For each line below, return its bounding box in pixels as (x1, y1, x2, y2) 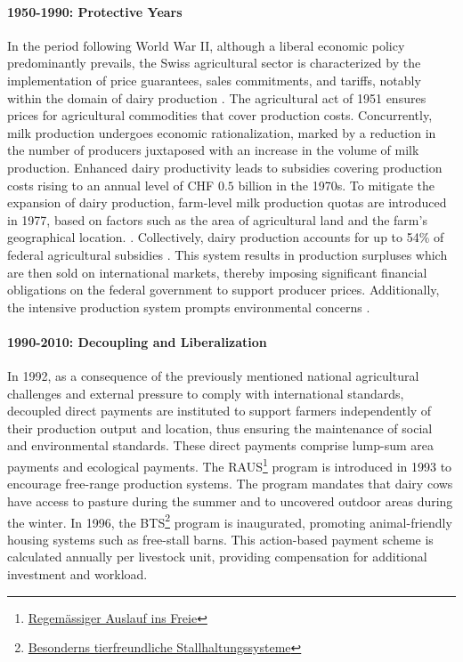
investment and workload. (7, 564, 148, 583)
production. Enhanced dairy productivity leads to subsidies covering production (7, 157, 443, 176)
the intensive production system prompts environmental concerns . (7, 297, 370, 316)
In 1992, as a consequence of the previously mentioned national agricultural (7, 367, 419, 385)
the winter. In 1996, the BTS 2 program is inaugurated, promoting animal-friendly (7, 510, 452, 531)
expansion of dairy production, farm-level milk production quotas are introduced (7, 193, 447, 212)
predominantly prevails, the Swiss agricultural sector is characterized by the (7, 53, 421, 72)
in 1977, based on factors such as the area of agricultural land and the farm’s (7, 210, 427, 229)
